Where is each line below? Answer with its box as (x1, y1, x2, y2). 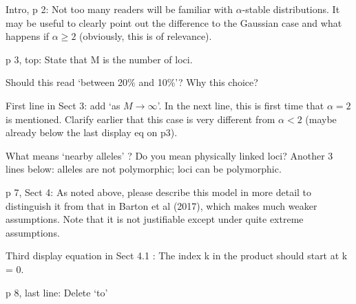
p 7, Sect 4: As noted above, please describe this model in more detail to (6, 184, 312, 199)
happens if (6, 29, 50, 43)
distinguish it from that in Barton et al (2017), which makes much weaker (6, 198, 317, 213)
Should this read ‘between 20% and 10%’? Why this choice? (6, 75, 258, 89)
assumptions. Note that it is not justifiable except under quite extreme (6, 212, 304, 226)
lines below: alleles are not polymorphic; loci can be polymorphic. (6, 162, 282, 176)
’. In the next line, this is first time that (157, 98, 324, 112)
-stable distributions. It (242, 2, 340, 16)
